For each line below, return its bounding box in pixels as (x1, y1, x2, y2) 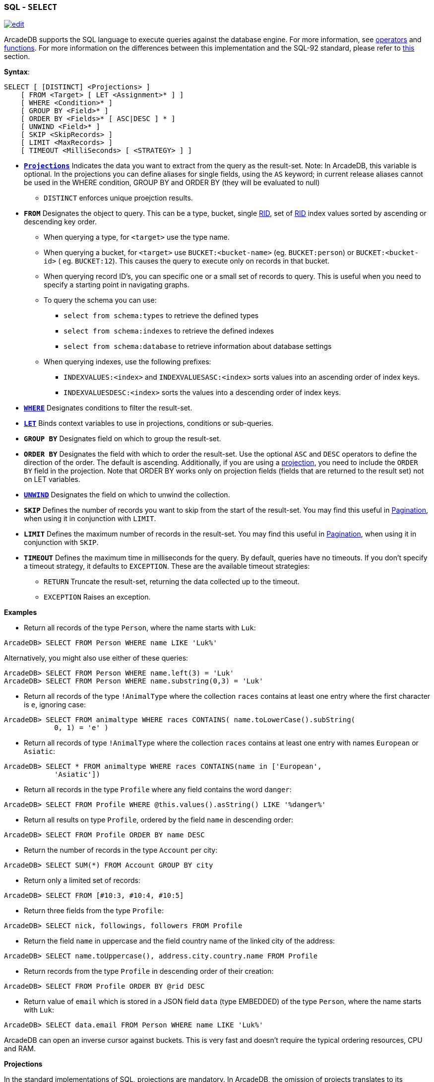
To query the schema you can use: (44, 296, 157, 305)
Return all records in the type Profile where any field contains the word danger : (24, 785, 292, 794)
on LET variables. (24, 475, 80, 484)
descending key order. (24, 217, 97, 226)
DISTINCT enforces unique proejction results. (44, 194, 193, 203)
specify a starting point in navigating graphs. (44, 280, 189, 289)
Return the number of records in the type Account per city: (24, 846, 218, 855)
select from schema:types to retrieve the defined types (63, 311, 259, 320)
